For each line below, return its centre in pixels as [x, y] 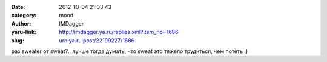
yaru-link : [24, 32]
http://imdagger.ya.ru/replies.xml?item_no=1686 [119, 32]
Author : [21, 23]
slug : [18, 40]
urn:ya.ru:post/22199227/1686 [97, 40]
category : [24, 15]
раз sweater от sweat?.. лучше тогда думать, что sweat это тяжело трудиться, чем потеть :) [130, 51]
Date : [18, 7]
